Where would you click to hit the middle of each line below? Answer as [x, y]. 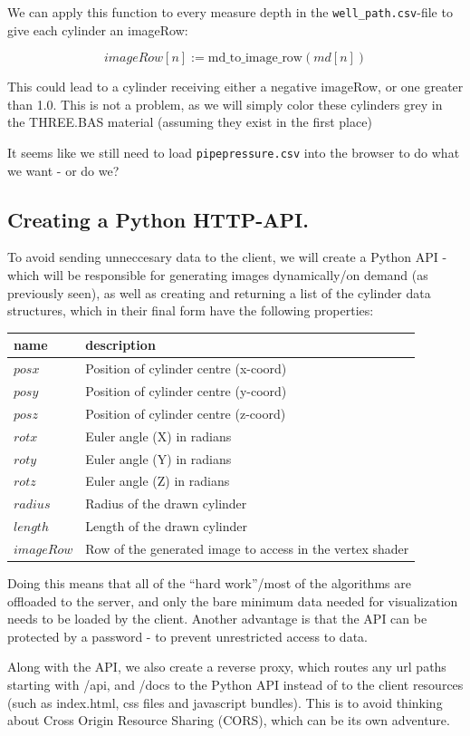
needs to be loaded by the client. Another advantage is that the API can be [217, 619]
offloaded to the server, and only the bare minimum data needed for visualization [233, 600]
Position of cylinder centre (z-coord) [186, 413]
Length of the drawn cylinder [167, 526]
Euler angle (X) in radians [158, 436]
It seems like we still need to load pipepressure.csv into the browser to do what [234, 153]
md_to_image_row [255, 58]
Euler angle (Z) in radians [158, 481]
